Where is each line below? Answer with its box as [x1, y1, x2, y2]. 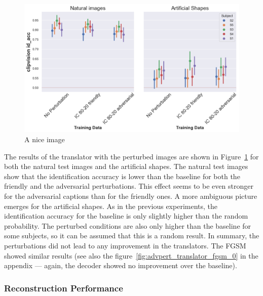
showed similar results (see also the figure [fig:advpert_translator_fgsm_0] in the [4, 250, 258, 261]
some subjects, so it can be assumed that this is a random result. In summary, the [4, 230, 259, 241]
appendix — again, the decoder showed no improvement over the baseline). [4, 260, 237, 271]
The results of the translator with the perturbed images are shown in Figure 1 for [4, 151, 259, 161]
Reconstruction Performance [4, 281, 123, 294]
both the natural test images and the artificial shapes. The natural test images [4, 161, 248, 172]
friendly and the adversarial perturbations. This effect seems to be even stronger [4, 181, 253, 191]
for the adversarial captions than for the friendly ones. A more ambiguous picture [4, 190, 257, 201]
